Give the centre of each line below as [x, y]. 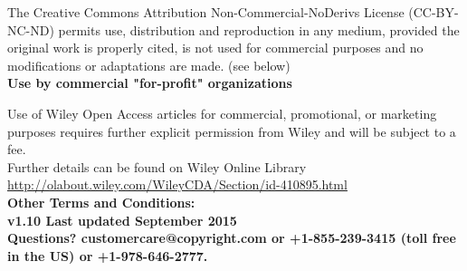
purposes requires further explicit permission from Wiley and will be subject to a [232, 131]
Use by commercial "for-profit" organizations [150, 83]
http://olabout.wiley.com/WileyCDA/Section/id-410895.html [177, 184]
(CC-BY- [434, 12]
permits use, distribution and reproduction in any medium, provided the [259, 29]
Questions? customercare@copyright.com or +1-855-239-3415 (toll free [232, 238]
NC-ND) [31, 29]
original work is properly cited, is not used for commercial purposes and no [215, 48]
